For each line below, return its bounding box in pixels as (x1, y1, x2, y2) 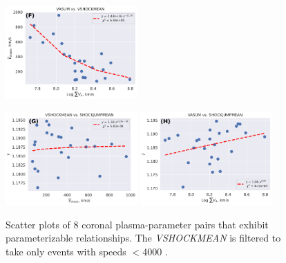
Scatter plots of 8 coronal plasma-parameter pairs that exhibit (6, 217, 269, 231)
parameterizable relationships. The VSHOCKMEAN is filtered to (6, 230, 281, 245)
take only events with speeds (6, 244, 126, 258)
